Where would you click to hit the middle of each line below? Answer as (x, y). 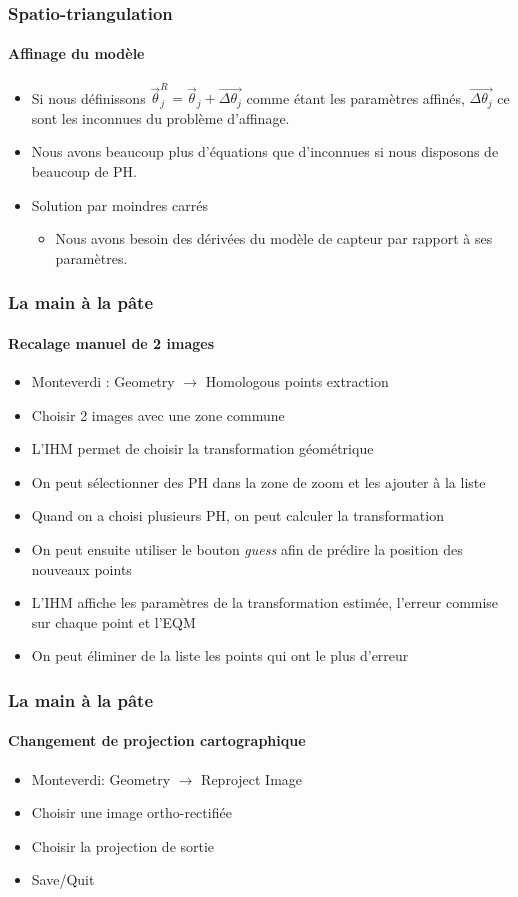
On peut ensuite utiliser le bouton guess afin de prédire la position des (247, 548)
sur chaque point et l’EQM (113, 621)
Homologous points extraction (297, 381)
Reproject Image (252, 778)
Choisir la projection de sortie (123, 845)
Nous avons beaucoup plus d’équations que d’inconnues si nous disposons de (265, 151)
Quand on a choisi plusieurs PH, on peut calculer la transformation (237, 515)
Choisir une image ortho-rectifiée (131, 812)
